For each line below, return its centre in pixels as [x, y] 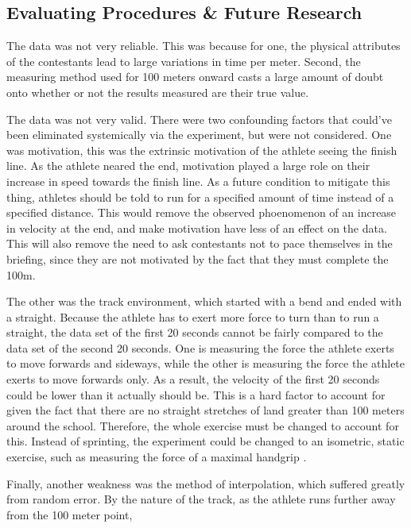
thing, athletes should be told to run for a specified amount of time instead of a [200, 197]
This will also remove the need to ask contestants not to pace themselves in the [200, 243]
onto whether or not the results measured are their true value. [158, 92]
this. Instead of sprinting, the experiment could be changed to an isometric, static [205, 441]
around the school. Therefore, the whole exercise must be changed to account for [203, 425]
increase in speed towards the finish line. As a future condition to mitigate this [198, 181]
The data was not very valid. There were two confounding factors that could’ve [199, 119]
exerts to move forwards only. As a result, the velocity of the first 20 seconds [193, 379]
